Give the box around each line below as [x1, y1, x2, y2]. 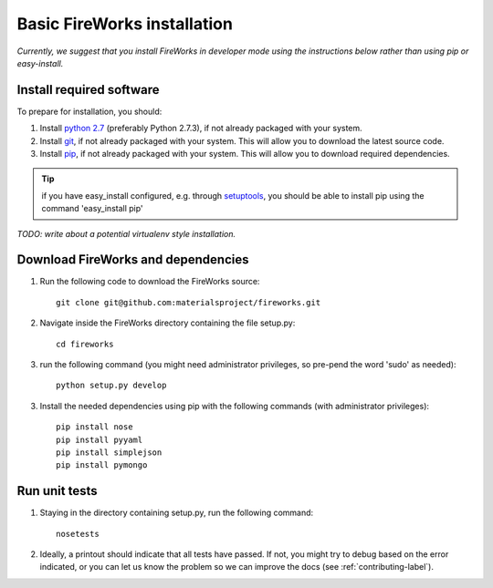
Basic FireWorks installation [16, 14, 233, 34]
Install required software [16, 82, 160, 98]
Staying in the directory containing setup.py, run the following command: [39, 507, 314, 519]
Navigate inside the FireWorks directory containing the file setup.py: [39, 317, 296, 328]
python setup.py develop [56, 380, 167, 391]
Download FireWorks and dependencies [16, 252, 249, 268]
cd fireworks [56, 338, 114, 349]
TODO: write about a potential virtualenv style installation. [16, 228, 236, 239]
